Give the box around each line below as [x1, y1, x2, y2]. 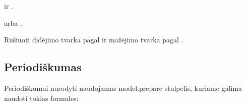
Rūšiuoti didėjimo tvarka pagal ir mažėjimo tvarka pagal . [4, 34, 183, 45]
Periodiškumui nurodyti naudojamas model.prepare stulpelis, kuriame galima [4, 82, 242, 93]
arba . [4, 17, 22, 28]
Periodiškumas [4, 59, 82, 75]
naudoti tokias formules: [4, 92, 79, 103]
